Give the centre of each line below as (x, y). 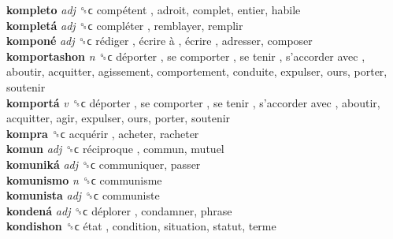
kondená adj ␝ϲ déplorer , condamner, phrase (119, 210)
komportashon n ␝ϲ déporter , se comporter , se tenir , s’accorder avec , (186, 56)
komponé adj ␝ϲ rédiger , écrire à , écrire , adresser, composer (159, 41)
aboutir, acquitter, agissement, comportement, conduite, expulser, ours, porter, (197, 71)
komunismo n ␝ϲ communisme (84, 179)
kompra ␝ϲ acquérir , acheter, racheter (103, 133)
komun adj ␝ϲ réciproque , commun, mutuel (115, 149)
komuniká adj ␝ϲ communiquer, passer (104, 164)
